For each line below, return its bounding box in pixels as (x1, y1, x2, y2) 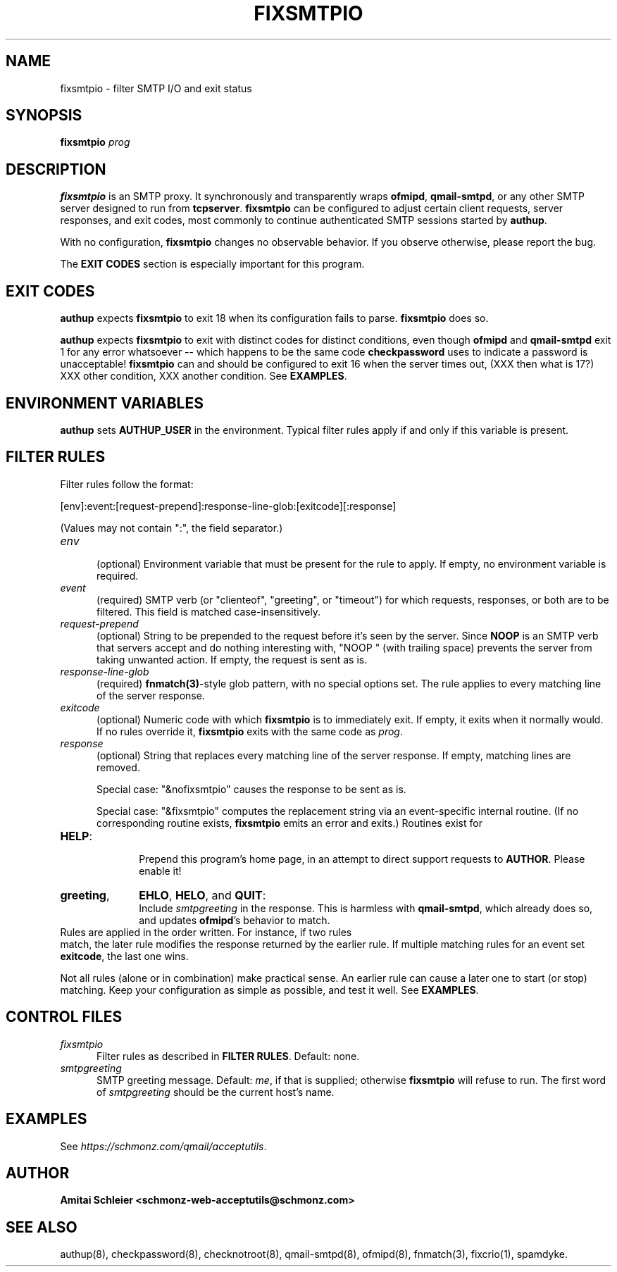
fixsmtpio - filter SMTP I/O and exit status (60, 82, 252, 94)
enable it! (139, 864, 182, 877)
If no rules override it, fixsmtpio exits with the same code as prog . (96, 725, 403, 737)
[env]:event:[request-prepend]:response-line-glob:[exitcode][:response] (60, 499, 397, 512)
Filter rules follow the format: (60, 478, 194, 490)
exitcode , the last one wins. (60, 949, 189, 962)
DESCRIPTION (6, 160, 106, 178)
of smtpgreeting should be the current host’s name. (96, 1085, 335, 1098)
